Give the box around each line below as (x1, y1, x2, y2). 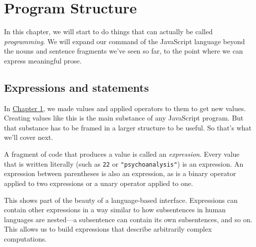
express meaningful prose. (4, 55, 82, 65)
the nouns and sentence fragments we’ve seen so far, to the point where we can (4, 46, 243, 56)
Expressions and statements (4, 79, 149, 95)
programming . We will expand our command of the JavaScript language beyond (4, 36, 245, 46)
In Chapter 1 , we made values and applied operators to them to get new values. (4, 103, 246, 113)
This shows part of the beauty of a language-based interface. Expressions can (4, 194, 238, 205)
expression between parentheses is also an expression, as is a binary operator (4, 168, 236, 179)
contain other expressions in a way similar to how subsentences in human (4, 204, 226, 215)
